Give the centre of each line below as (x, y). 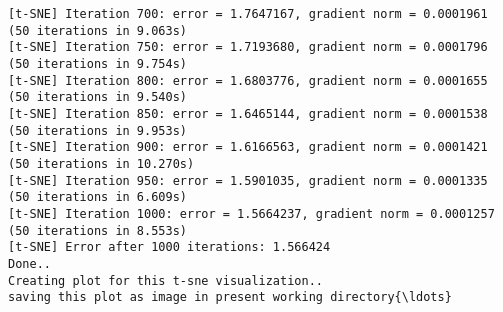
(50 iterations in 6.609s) (97, 197)
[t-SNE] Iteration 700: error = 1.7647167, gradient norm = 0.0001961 (248, 14)
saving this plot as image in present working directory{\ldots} (230, 297)
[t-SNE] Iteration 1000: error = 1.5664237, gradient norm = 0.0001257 (251, 213)
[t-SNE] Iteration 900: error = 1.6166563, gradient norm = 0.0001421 (248, 147)
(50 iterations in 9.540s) (97, 97)
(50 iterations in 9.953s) (97, 130)
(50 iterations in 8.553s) (97, 230)
